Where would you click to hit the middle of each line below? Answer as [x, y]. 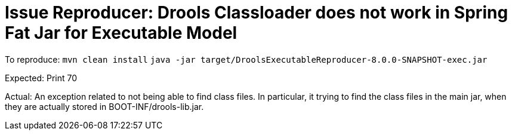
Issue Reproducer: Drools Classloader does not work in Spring [257, 13]
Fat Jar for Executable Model [121, 33]
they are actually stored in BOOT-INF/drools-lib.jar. [104, 106]
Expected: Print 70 [41, 78]
